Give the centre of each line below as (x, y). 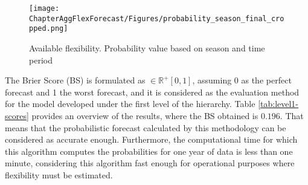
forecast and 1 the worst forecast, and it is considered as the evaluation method (152, 92)
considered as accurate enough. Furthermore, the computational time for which (151, 139)
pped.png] (49, 29)
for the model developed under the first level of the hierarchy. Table (130, 104)
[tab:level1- (278, 104)
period (41, 60)
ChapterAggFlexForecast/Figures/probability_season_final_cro (157, 18)
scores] (17, 115)
